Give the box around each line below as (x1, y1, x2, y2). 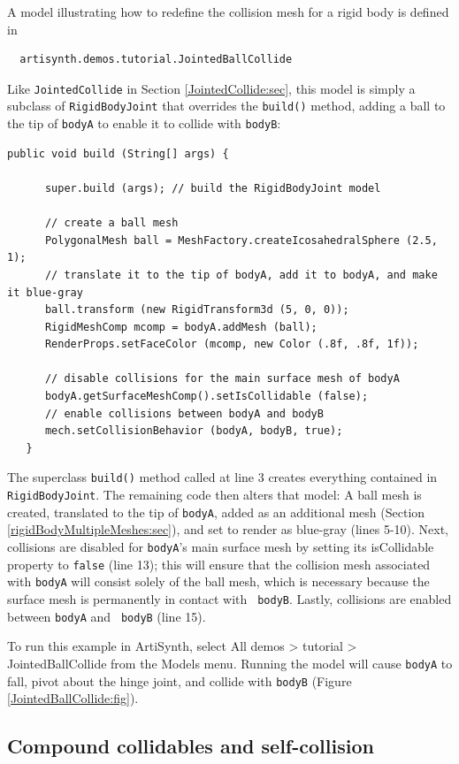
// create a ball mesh (44, 217, 179, 230)
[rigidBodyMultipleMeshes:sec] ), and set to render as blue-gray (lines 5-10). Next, (7, 520, 448, 539)
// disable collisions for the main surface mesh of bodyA (44, 372, 400, 386)
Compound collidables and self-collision (7, 732, 374, 760)
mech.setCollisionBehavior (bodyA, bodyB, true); (44, 424, 343, 438)
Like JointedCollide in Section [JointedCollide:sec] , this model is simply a (7, 79, 416, 97)
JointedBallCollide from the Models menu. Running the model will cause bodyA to (7, 653, 453, 672)
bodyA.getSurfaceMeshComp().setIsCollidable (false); (44, 390, 369, 403)
